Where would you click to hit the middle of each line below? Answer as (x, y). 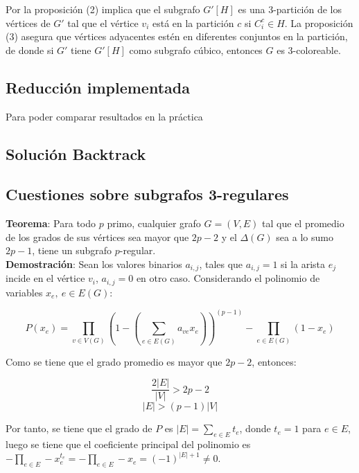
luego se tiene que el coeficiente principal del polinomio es (128, 444)
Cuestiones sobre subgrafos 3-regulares (147, 194)
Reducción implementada (98, 87)
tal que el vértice (103, 23)
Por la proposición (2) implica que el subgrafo (103, 9)
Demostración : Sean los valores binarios (94, 264)
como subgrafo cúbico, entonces (196, 50)
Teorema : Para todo (51, 223)
